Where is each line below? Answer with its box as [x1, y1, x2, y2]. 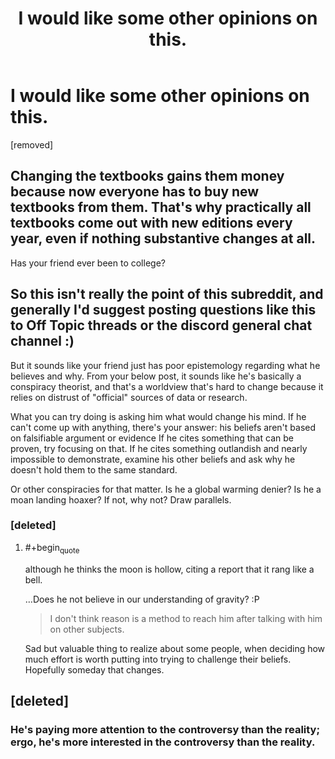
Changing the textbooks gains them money [10, 168, 285, 185]
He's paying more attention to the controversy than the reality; [10, 722, 321, 736]
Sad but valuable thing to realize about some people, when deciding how [24, 642, 326, 654]
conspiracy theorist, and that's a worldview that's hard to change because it [10, 380, 324, 392]
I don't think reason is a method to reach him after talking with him [49, 612, 323, 624]
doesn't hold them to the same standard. [10, 463, 178, 476]
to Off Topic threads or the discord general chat [10, 317, 313, 334]
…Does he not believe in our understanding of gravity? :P [24, 593, 260, 605]
